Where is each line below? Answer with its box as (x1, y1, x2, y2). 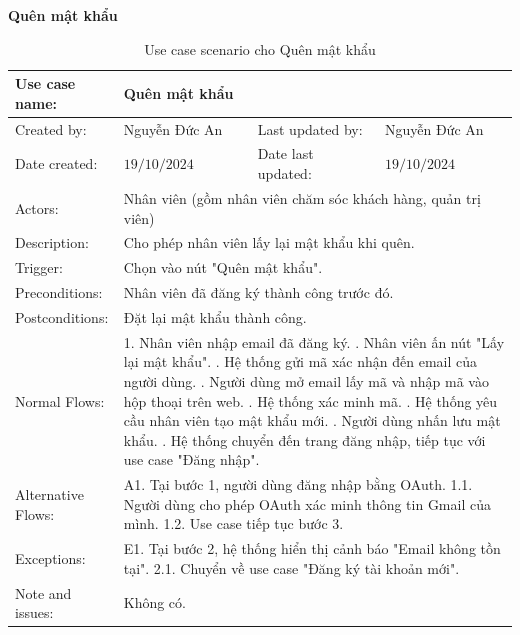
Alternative (15, 483, 84, 504)
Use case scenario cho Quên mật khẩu (144, 38, 376, 59)
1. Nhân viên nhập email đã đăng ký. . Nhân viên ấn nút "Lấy (123, 331, 505, 352)
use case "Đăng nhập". (123, 449, 260, 470)
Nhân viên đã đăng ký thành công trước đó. (123, 282, 394, 303)
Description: (15, 232, 89, 253)
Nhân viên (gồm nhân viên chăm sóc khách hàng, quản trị (123, 187, 481, 208)
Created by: (15, 118, 87, 139)
